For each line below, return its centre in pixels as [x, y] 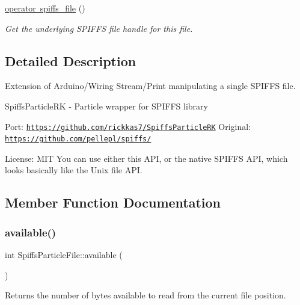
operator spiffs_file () [45, 8]
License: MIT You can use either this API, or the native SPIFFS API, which [146, 158]
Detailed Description [71, 60]
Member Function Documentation [113, 202]
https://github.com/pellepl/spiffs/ [78, 139]
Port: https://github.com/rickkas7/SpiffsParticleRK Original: [128, 126]
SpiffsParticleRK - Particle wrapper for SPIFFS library [106, 106]
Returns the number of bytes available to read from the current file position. [145, 295]
